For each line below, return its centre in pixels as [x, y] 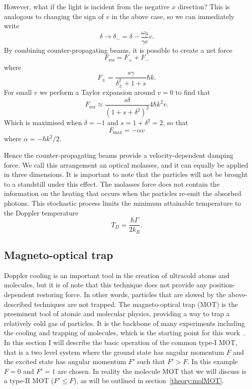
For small [18, 92]
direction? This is [204, 6]
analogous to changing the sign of [54, 16]
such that [151, 361]
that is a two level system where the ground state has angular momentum [114, 352]
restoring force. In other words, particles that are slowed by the [131, 294]
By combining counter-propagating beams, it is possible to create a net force [118, 50]
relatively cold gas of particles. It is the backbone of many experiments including [125, 323]
